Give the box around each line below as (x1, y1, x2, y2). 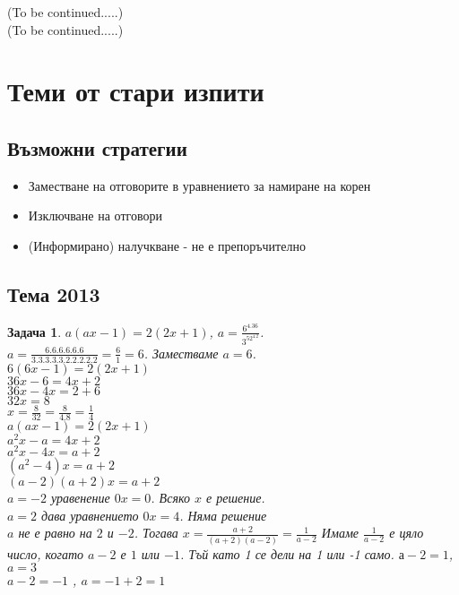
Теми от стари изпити (7, 73, 264, 109)
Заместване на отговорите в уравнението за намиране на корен (28, 176, 371, 194)
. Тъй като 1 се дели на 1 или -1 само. (179, 544, 394, 563)
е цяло (389, 523, 424, 542)
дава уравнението (41, 505, 139, 524)
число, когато (7, 544, 84, 563)
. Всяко (151, 488, 190, 507)
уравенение (50, 488, 110, 507)
